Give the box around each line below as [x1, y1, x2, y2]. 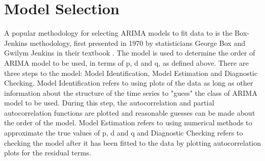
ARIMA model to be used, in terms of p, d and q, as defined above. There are [4, 57, 249, 68]
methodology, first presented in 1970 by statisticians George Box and [30, 37, 246, 48]
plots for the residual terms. [4, 147, 91, 158]
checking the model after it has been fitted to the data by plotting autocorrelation [4, 137, 261, 148]
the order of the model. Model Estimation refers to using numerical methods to [4, 117, 252, 128]
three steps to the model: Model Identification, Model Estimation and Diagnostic [4, 67, 258, 78]
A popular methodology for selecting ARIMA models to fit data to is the [4, 28, 232, 38]
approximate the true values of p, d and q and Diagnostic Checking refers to [4, 127, 243, 138]
